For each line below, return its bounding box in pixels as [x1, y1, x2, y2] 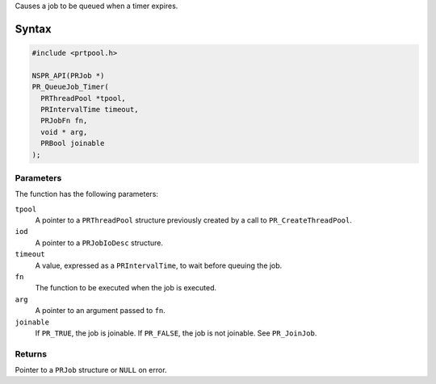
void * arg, [40, 127, 88, 136]
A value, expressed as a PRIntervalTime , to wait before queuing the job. [35, 261, 283, 270]
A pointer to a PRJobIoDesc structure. [35, 238, 163, 248]
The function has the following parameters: [15, 190, 159, 199]
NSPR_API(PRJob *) [31, 71, 105, 80]
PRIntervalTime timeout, [40, 105, 139, 114]
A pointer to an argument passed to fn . [35, 306, 166, 315]
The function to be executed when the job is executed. [35, 283, 217, 293]
